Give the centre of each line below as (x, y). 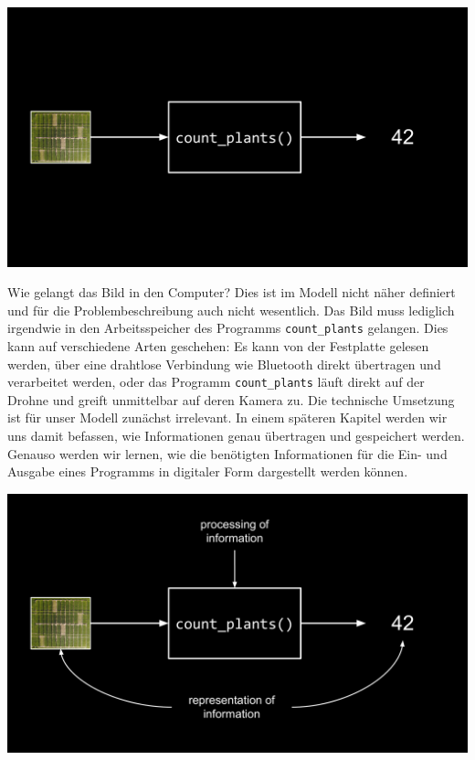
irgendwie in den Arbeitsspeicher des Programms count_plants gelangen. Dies (228, 328)
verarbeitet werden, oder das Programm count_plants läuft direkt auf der (216, 382)
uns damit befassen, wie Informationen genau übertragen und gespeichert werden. (236, 435)
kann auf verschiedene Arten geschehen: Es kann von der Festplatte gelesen (218, 345)
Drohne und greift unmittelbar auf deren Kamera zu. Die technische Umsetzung (231, 399)
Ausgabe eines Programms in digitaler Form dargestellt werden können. (208, 471)
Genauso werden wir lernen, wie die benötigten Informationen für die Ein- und (227, 453)
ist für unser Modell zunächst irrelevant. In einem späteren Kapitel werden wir (227, 417)
